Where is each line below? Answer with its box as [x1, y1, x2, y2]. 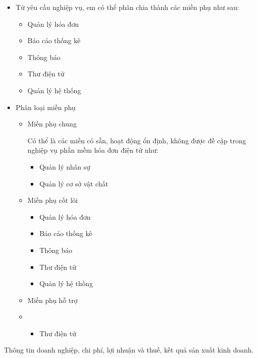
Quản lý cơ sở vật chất [39, 178, 109, 188]
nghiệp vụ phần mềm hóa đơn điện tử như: [27, 145, 158, 155]
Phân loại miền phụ [15, 102, 76, 112]
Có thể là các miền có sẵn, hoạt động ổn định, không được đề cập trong [27, 135, 246, 145]
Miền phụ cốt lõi [27, 195, 78, 205]
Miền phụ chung [27, 119, 77, 129]
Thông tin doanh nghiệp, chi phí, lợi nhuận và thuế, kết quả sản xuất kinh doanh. [4, 345, 254, 355]
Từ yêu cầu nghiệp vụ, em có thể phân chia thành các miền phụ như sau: [15, 2, 239, 12]
